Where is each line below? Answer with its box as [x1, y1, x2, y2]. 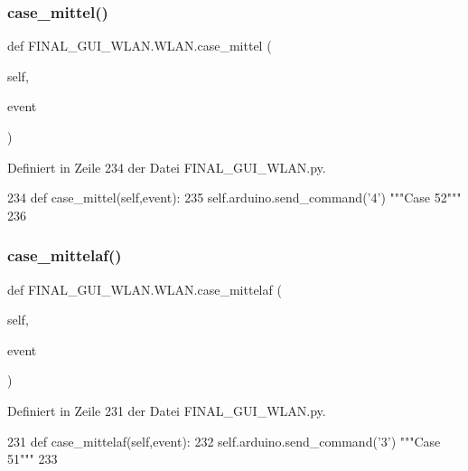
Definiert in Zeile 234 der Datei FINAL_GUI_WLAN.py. [7, 157, 326, 176]
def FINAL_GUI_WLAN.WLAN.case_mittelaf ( [7, 279, 282, 298]
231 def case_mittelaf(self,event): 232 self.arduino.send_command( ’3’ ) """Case [7, 431, 441, 450]
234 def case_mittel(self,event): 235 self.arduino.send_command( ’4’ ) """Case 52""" [7, 188, 462, 207]
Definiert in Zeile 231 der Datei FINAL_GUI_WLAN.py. [7, 400, 326, 419]
